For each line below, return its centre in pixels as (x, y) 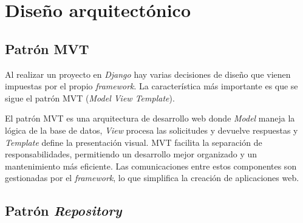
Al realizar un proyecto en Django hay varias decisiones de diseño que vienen (148, 74)
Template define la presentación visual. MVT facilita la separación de (134, 142)
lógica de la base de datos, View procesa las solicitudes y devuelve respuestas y (151, 130)
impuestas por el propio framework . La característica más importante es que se (151, 86)
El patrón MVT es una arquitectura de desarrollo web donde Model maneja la (150, 118)
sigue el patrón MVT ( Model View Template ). (90, 98)
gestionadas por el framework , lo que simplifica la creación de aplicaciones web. (152, 178)
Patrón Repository (63, 211)
